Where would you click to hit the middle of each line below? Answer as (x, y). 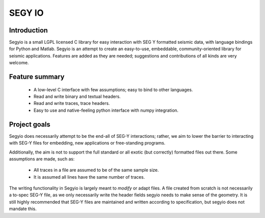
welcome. (19, 63)
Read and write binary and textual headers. (77, 96)
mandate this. (23, 209)
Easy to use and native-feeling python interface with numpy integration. (106, 110)
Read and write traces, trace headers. (72, 103)
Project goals (30, 124)
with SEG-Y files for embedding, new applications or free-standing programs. (87, 143)
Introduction (28, 30)
